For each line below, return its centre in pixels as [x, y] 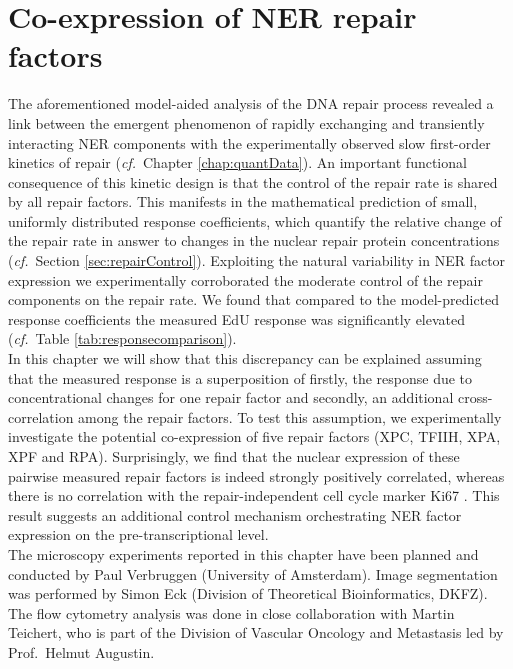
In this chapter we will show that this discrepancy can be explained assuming [245, 358]
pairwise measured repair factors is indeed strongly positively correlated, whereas [256, 475]
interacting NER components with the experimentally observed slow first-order [249, 142]
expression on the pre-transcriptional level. [138, 534]
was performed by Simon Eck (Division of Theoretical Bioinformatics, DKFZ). [248, 593]
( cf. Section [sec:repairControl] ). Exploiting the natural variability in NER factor [257, 260]
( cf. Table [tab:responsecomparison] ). [122, 338]
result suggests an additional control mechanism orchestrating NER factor [235, 514]
